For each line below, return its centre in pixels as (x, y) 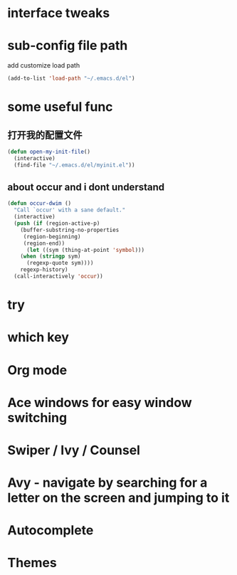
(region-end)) (44, 243)
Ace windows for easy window (100, 402)
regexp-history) (44, 270)
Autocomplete (51, 531)
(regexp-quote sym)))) (60, 263)
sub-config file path (68, 46)
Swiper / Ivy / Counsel (74, 450)
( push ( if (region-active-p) (57, 223)
